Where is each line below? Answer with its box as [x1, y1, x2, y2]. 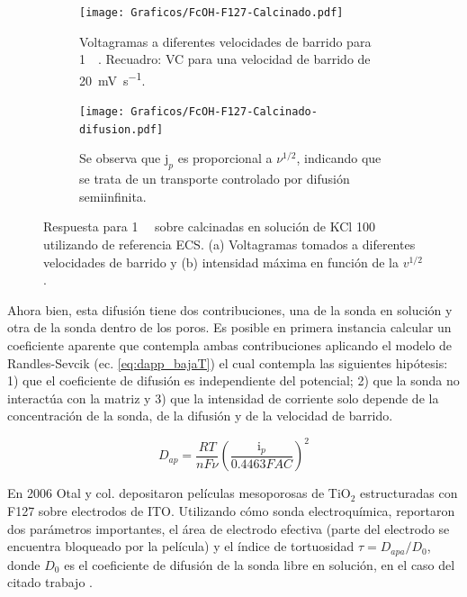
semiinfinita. [79, 186, 147, 205]
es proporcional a [177, 149, 273, 167]
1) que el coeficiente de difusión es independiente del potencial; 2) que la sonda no [7, 371, 460, 390]
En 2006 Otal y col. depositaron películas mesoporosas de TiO [7, 484, 351, 502]
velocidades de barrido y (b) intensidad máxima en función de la [43, 252, 399, 271]
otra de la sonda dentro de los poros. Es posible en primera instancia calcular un [7, 318, 452, 337]
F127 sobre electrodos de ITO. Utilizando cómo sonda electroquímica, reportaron [7, 502, 455, 520]
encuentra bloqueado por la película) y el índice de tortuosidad [7, 537, 355, 556]
